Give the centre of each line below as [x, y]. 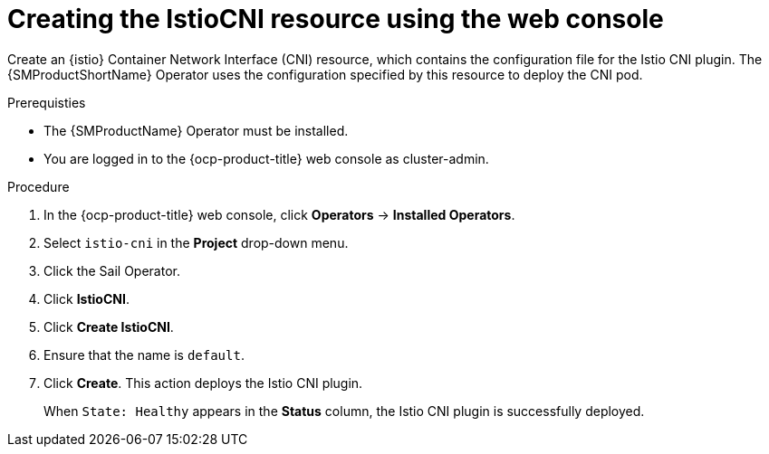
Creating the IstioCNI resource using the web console [336, 19]
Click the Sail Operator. [112, 270]
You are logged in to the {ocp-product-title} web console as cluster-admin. [266, 158]
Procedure [38, 186]
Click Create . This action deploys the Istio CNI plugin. [203, 383]
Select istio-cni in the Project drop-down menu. [196, 242]
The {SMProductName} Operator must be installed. [196, 130]
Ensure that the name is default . [144, 355]
